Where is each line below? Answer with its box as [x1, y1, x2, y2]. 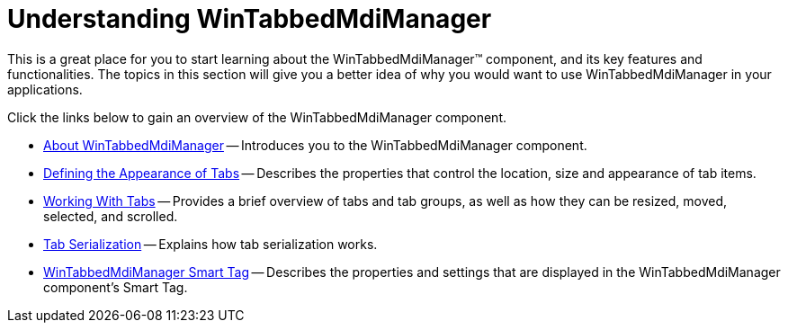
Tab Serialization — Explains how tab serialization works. [43, 236, 378, 252]
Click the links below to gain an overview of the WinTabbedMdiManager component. [7, 109, 507, 125]
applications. [7, 81, 83, 97]
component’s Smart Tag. [43, 279, 188, 295]
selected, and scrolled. [43, 208, 178, 224]
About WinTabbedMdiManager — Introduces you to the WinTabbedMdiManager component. [43, 137, 587, 153]
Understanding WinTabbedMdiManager [7, 4, 492, 34]
